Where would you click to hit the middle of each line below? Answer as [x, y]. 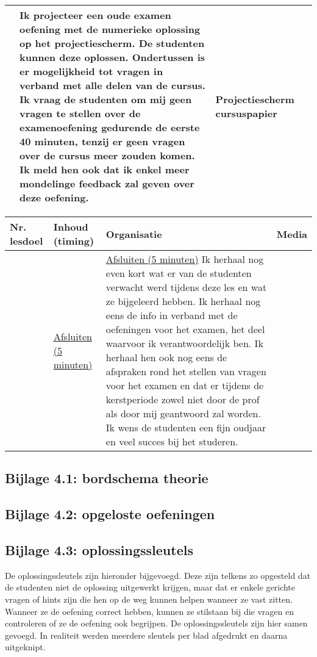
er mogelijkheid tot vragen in [91, 71]
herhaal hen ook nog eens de [166, 357]
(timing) [74, 241]
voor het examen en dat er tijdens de [185, 385]
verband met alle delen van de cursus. [112, 85]
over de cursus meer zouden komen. [107, 155]
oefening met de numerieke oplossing [110, 29]
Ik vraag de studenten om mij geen [106, 99]
